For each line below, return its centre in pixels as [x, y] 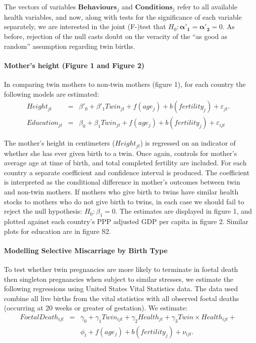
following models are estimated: [52, 94]
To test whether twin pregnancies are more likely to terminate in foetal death [121, 269]
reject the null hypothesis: [43, 211]
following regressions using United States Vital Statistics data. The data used [121, 288]
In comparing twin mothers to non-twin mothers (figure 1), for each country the [125, 84]
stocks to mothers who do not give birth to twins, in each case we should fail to [124, 201]
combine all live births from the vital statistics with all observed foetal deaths [122, 298]
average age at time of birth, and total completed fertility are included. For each [125, 163]
